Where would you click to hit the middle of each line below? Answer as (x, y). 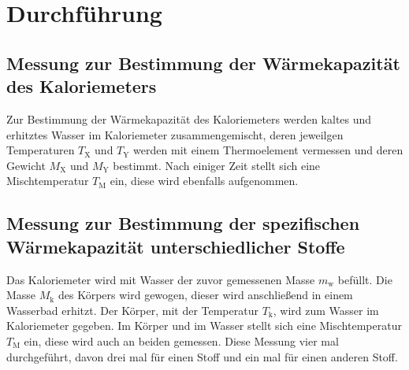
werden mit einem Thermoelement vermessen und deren (268, 150)
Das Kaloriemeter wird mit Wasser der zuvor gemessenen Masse (161, 279)
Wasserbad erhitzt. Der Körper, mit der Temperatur (132, 310)
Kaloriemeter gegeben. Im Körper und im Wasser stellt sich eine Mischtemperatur (204, 326)
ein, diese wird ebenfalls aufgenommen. (204, 181)
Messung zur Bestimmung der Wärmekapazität (203, 63)
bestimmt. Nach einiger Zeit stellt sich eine (217, 165)
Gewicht (26, 165)
